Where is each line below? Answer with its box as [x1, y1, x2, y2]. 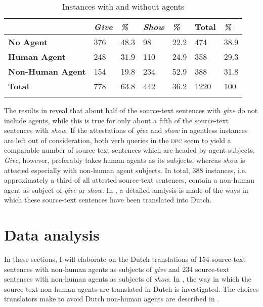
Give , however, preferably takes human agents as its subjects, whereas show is [4, 154, 245, 165]
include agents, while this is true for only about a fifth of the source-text [4, 115, 229, 125]
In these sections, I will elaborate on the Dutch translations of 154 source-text [4, 254, 246, 264]
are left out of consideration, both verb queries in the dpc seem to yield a [4, 134, 231, 145]
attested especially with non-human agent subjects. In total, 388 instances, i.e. [4, 164, 247, 175]
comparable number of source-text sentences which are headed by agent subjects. [4, 145, 255, 155]
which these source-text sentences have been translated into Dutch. [4, 194, 212, 205]
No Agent [8, 36, 48, 48]
